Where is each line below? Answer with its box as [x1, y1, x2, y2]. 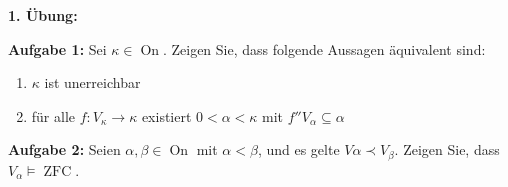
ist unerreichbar [44, 72, 141, 93]
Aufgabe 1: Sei [8, 38, 107, 59]
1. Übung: [8, 5, 78, 25]
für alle [31, 105, 76, 126]
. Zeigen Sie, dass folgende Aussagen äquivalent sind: [162, 38, 486, 59]
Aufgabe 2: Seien [8, 139, 121, 160]
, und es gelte [257, 139, 340, 160]
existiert [141, 105, 192, 126]
